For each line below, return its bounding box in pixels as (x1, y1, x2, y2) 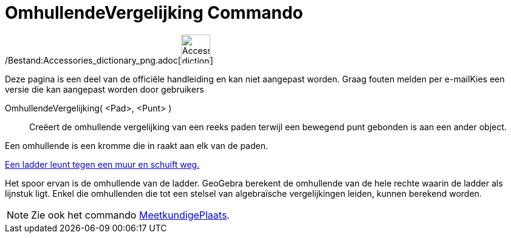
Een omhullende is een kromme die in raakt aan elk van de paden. (5, 140, 268, 151)
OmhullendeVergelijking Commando (5, 2, 303, 23)
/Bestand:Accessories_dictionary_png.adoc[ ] (5, 55, 213, 65)
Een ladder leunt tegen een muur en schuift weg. (5, 159, 200, 170)
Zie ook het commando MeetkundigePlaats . (31, 208, 230, 221)
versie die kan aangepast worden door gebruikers (5, 84, 204, 94)
